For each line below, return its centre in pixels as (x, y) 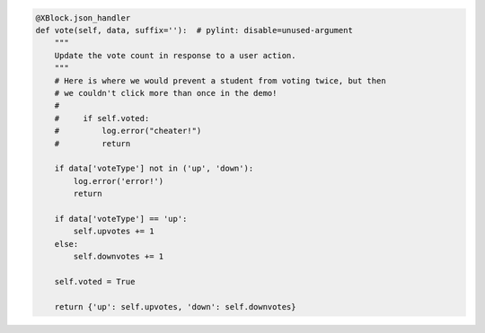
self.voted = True (95, 281)
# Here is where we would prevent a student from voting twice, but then (220, 80)
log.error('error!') (119, 181)
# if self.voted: (102, 118)
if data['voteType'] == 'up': (121, 219)
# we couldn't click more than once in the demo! (166, 93)
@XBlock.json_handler (83, 18)
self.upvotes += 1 (114, 232)
